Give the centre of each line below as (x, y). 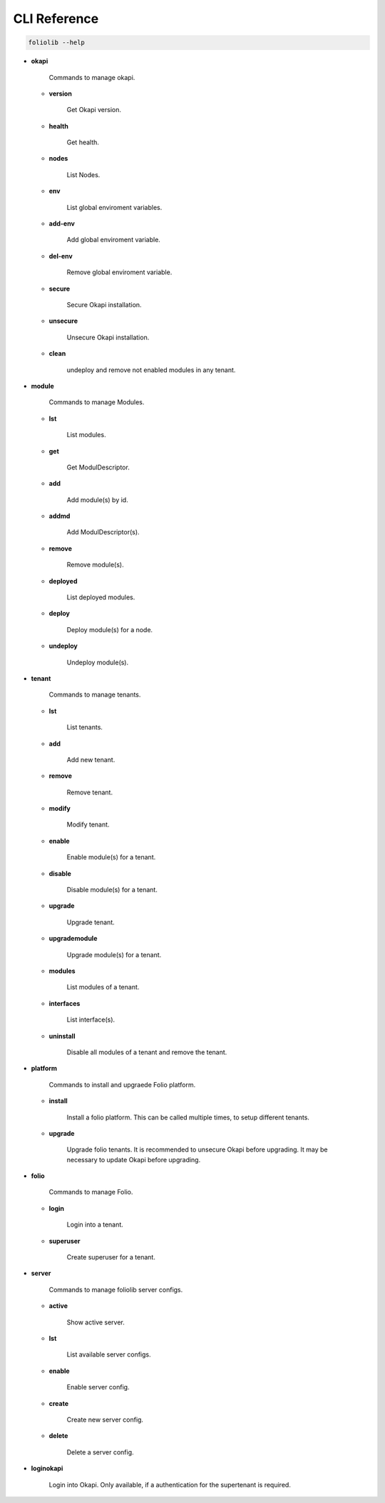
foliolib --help (57, 43)
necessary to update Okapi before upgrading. (134, 1159)
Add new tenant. (91, 759)
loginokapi (47, 1469)
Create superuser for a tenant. (111, 1257)
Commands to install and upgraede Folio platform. (122, 1084)
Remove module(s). (95, 565)
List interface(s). (91, 1020)
